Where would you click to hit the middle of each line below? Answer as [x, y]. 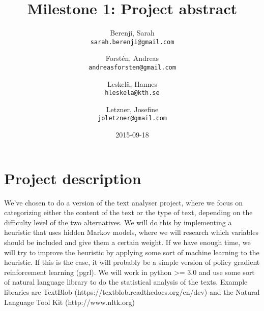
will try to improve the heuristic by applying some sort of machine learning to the [132, 252]
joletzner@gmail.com [132, 118]
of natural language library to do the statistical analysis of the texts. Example [126, 282]
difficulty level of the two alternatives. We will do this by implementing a [118, 222]
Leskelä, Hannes [132, 83]
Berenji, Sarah [132, 33]
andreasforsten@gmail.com [132, 67]
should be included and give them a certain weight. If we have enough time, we [127, 242]
